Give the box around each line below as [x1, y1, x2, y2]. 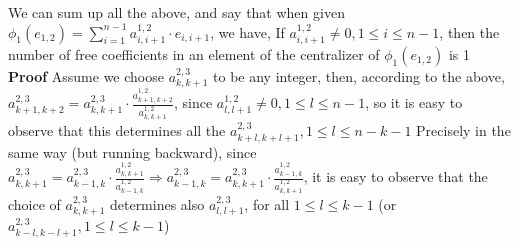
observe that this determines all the [8, 120, 226, 141]
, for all [244, 193, 290, 214]
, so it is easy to [365, 92, 463, 113]
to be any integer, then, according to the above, [213, 66, 505, 87]
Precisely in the [416, 120, 511, 141]
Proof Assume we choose [8, 66, 164, 87]
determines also [109, 193, 205, 214]
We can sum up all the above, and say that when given [8, 2, 345, 22]
